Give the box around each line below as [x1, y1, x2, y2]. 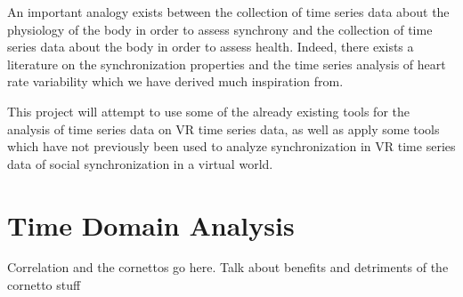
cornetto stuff [7, 276, 81, 294]
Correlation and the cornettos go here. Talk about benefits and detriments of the [7, 258, 449, 277]
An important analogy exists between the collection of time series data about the [7, 3, 450, 20]
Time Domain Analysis [7, 206, 295, 243]
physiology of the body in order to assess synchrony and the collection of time [7, 20, 433, 38]
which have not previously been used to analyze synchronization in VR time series [7, 137, 456, 156]
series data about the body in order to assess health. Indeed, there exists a [7, 37, 414, 56]
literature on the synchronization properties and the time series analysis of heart [7, 54, 446, 73]
